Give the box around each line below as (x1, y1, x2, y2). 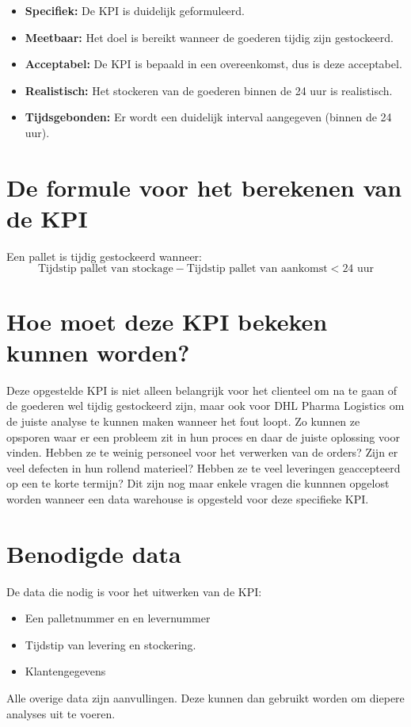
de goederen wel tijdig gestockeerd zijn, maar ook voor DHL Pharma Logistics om (6, 397, 405, 414)
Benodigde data (6, 537, 181, 569)
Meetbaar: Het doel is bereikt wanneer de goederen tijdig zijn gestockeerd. (25, 29, 394, 45)
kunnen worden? (6, 335, 190, 368)
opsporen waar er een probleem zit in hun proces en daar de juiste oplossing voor (6, 428, 400, 445)
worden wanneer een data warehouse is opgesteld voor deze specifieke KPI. (6, 490, 369, 507)
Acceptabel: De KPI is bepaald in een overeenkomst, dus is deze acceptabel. (25, 55, 402, 72)
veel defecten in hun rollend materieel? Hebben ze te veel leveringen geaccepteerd (6, 459, 401, 476)
